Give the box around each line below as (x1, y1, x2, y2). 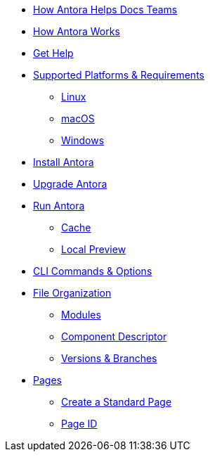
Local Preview (61, 243, 126, 255)
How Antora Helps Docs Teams (33, 4, 178, 15)
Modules (61, 309, 101, 321)
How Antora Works (33, 25, 120, 37)
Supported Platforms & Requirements (33, 69, 204, 81)
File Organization (33, 287, 112, 299)
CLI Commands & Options (33, 265, 152, 277)
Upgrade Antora (33, 178, 107, 190)
